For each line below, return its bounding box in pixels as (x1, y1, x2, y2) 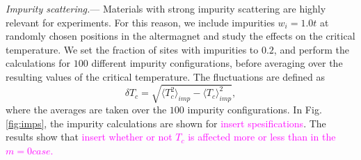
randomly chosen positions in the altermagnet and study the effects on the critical (6, 29, 355, 43)
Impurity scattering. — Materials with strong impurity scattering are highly (6, 1, 326, 15)
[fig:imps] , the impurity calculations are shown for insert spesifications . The (6, 115, 326, 130)
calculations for (6, 56, 71, 70)
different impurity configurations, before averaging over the (91, 56, 343, 70)
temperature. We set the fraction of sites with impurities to (6, 42, 259, 56)
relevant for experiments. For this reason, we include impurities (6, 15, 275, 29)
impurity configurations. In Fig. (187, 102, 322, 117)
